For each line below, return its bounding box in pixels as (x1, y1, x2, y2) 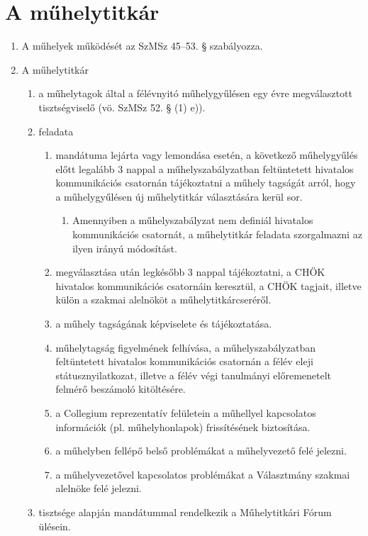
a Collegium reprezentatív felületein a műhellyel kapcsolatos (55, 406, 316, 420)
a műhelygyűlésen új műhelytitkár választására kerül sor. (55, 189, 303, 203)
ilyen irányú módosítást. (72, 240, 177, 255)
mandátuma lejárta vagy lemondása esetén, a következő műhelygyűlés (55, 147, 358, 162)
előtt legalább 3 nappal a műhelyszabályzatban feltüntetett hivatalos (55, 161, 354, 176)
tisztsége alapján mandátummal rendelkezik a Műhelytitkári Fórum (38, 504, 332, 519)
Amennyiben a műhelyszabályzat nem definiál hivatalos (72, 213, 313, 228)
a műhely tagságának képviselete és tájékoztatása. (55, 316, 272, 331)
